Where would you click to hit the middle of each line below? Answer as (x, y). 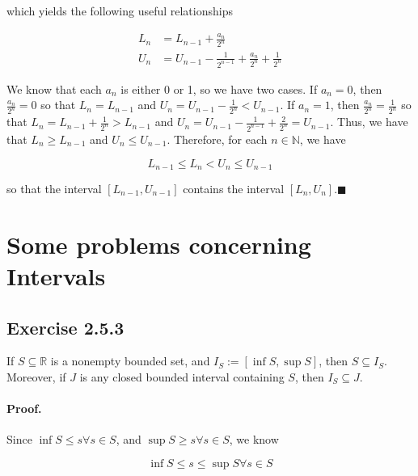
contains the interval (234, 189)
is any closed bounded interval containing (182, 376)
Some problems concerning (159, 244)
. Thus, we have (369, 122)
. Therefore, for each (217, 139)
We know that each (54, 88)
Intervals (56, 276)
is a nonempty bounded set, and (130, 361)
